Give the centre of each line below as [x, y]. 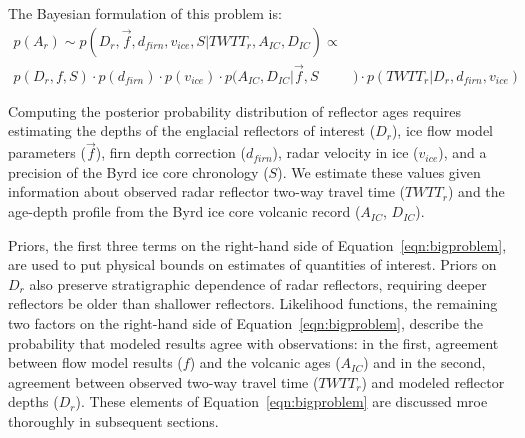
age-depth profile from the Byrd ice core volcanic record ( [184, 211]
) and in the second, [424, 362]
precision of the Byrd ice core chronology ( [138, 171]
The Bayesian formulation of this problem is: [145, 13]
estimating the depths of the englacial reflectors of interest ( [192, 130]
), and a [462, 152]
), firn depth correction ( [170, 152]
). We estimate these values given [379, 171]
